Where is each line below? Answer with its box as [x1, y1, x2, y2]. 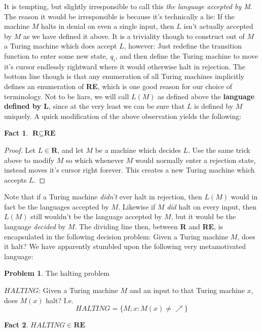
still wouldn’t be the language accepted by [30, 211, 162, 222]
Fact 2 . [4, 319, 28, 330]
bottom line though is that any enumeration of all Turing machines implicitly [4, 71, 244, 81]
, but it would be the [171, 211, 236, 222]
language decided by [4, 221, 66, 232]
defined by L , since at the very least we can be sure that [4, 101, 185, 111]
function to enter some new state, [4, 50, 108, 61]
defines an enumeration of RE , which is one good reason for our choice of [4, 80, 233, 91]
